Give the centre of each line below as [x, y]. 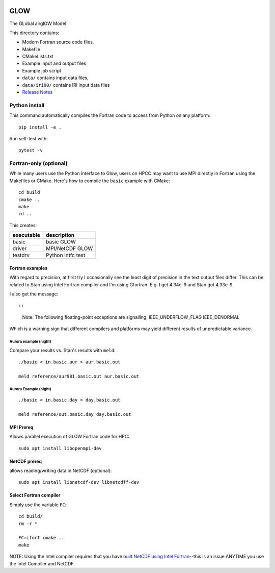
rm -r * [28, 524]
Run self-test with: [29, 138]
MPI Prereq [21, 427]
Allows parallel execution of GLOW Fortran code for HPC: [70, 437]
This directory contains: [34, 33]
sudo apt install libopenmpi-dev [60, 448]
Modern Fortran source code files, [58, 42]
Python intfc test [66, 255]
